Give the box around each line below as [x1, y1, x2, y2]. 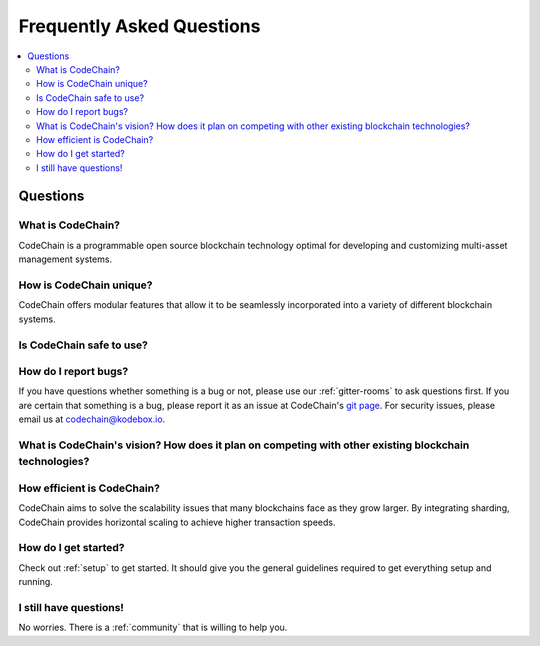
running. [18, 576, 54, 588]
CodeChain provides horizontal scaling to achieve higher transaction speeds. [18, 516, 336, 528]
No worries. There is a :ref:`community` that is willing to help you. [18, 621, 288, 634]
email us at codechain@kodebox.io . [18, 413, 166, 425]
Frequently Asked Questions [18, 15, 261, 37]
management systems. [18, 253, 113, 265]
